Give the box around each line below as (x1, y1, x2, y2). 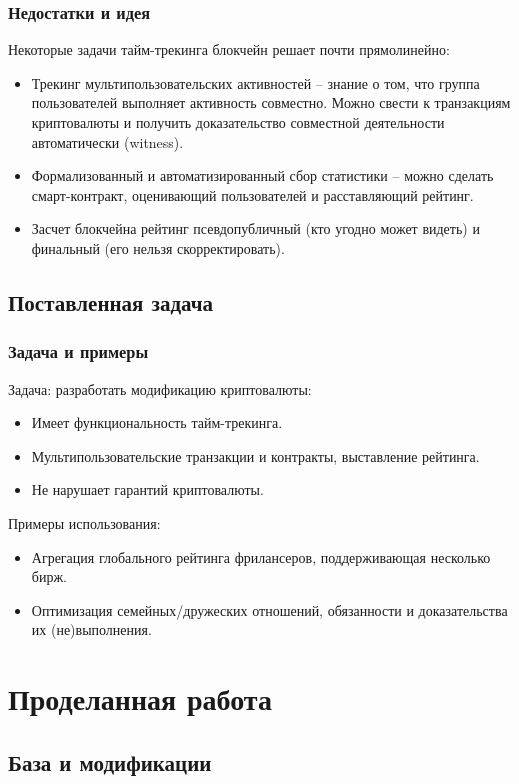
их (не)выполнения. (31, 619, 152, 640)
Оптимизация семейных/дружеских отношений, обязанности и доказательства (31, 599, 508, 620)
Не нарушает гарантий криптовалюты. (31, 479, 264, 500)
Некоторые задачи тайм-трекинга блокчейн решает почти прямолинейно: (8, 39, 450, 60)
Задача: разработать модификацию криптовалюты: (8, 378, 312, 399)
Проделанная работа (8, 678, 272, 719)
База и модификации (8, 746, 212, 777)
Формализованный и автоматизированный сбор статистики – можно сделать (31, 165, 494, 186)
